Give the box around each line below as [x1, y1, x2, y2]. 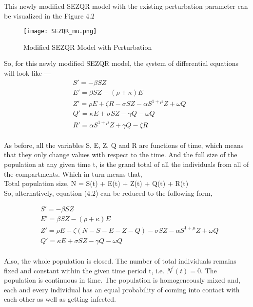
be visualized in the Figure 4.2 [4, 10, 95, 20]
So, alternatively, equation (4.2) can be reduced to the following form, [4, 187, 213, 198]
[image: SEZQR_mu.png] [23, 28, 97, 35]
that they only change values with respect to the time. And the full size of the [4, 149, 237, 160]
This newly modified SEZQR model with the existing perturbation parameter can [4, 1, 248, 11]
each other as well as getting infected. [4, 294, 116, 304]
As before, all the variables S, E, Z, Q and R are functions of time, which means [4, 140, 244, 150]
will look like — [4, 68, 51, 78]
